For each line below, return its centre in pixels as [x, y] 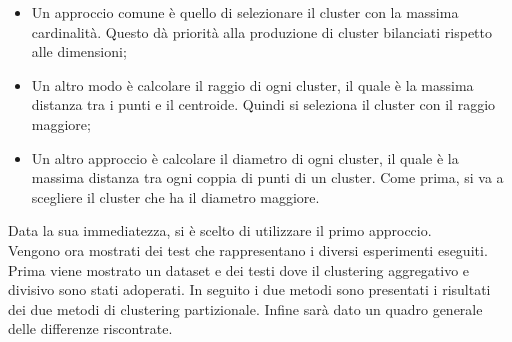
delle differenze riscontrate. [90, 328]
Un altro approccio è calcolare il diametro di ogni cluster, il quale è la [245, 157]
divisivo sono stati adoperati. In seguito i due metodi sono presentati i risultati [249, 289]
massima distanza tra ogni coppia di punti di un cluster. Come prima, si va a [267, 177]
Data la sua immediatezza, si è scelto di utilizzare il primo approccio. [220, 230]
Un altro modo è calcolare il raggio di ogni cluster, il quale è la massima [252, 84]
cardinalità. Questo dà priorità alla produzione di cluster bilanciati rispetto [262, 31]
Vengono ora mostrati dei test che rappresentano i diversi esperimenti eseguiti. [248, 249]
